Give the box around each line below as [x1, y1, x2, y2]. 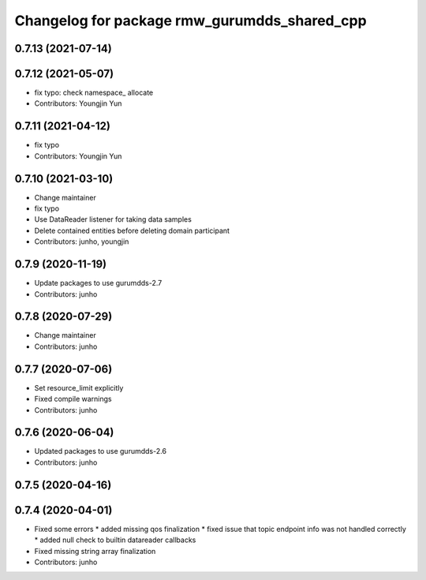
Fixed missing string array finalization [34, 546, 156, 556]
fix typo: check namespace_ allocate [34, 88, 154, 98]
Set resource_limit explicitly [34, 383, 124, 392]
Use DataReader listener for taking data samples [34, 215, 192, 224]
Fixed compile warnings [34, 395, 112, 404]
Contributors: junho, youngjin [34, 237, 129, 246]
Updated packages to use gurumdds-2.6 [34, 447, 167, 456]
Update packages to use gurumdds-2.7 [34, 279, 163, 288]
